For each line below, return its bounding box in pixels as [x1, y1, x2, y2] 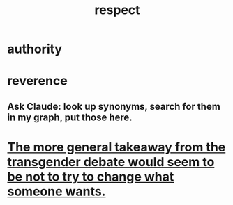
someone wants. [7, 183, 106, 199]
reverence [7, 73, 68, 89]
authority [7, 41, 63, 57]
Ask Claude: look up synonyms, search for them [7, 100, 221, 113]
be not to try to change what [7, 169, 174, 184]
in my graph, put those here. [7, 111, 133, 123]
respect [93, 2, 141, 18]
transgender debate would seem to [7, 154, 215, 170]
